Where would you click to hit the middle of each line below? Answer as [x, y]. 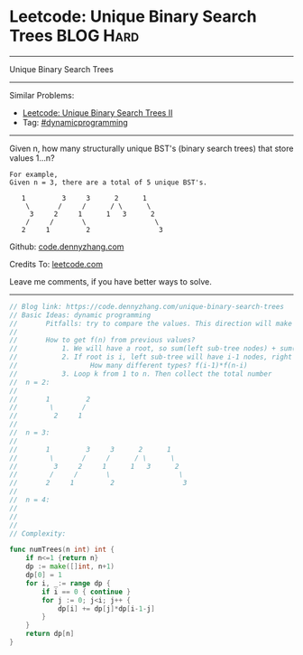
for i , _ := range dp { [68, 583]
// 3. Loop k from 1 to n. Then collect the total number [141, 374]
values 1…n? [32, 158]
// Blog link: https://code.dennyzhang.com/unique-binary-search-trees [147, 306]
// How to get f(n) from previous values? [102, 341]
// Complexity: [38, 533]
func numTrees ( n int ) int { [62, 550]
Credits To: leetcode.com [56, 264]
